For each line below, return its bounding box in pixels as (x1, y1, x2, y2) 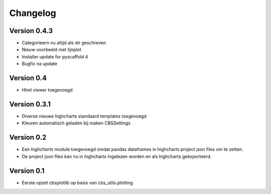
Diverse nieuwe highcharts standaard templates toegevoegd (22, 113, 147, 119)
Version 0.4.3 (9, 26, 53, 35)
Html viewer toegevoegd (22, 87, 73, 93)
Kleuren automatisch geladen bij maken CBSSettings (22, 120, 130, 126)
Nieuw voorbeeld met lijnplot (22, 46, 81, 52)
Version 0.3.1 (9, 100, 51, 108)
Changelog (9, 7, 56, 18)
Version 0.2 (9, 133, 47, 142)
